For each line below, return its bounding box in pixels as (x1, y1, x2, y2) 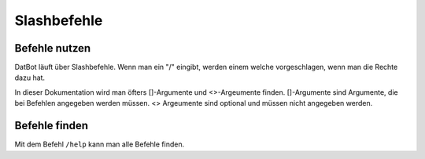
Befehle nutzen (14, 42, 91, 55)
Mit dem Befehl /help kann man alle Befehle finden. (14, 139, 185, 149)
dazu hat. (14, 73, 46, 82)
